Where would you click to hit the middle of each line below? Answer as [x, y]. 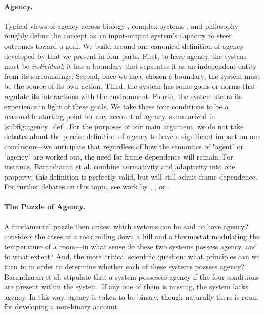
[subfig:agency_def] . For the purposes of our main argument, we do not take [124, 126]
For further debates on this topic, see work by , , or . [87, 186]
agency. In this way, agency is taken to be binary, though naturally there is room [131, 296]
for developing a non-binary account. [62, 307]
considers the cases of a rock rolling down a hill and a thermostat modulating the [132, 236]
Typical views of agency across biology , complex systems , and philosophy [121, 25]
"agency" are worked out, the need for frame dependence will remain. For [119, 156]
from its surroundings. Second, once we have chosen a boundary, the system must [132, 76]
